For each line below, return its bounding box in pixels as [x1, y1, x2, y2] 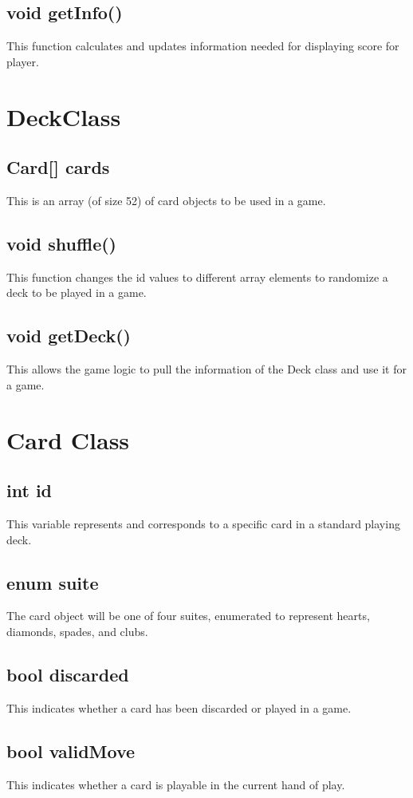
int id [6, 478, 52, 503]
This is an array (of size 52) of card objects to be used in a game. [6, 192, 326, 208]
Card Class [6, 423, 130, 456]
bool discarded [6, 662, 129, 686]
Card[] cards [6, 155, 110, 180]
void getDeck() [6, 323, 132, 348]
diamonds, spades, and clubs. [6, 622, 148, 639]
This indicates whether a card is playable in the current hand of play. [6, 776, 345, 792]
